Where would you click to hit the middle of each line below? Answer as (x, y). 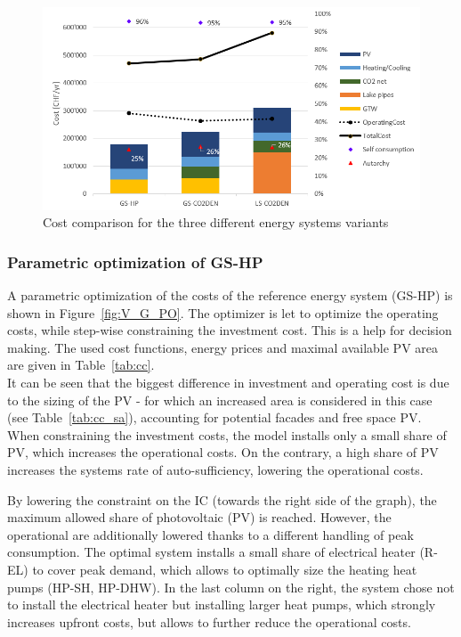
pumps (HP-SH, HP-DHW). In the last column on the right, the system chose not (231, 587)
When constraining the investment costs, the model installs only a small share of (227, 434)
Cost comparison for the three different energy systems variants (216, 222)
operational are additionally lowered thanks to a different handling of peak (210, 534)
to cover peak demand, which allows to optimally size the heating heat (225, 569)
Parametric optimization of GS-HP (135, 261)
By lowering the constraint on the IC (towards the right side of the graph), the (222, 499)
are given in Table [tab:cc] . (81, 365)
